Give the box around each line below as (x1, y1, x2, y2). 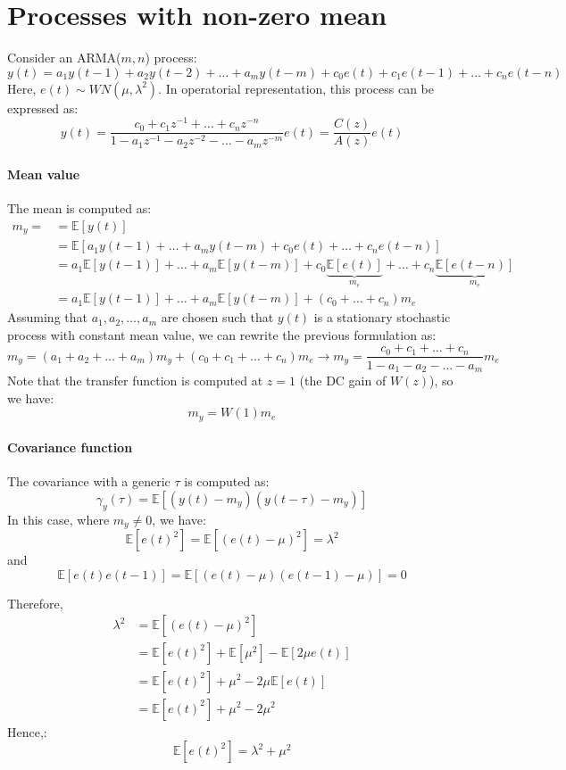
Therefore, (7, 593, 63, 612)
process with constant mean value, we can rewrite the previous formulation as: (7, 325, 437, 344)
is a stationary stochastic (313, 308, 451, 327)
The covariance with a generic (7, 472, 171, 491)
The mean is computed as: (7, 199, 152, 218)
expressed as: (7, 98, 79, 117)
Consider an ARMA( (7, 48, 121, 67)
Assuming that (7, 308, 87, 327)
